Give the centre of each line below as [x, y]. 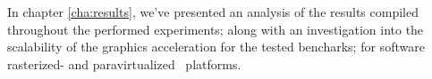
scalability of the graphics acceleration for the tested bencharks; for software [216, 47]
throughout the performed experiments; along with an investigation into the [216, 29]
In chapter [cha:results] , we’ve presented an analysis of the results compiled [213, 12]
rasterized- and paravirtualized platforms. [124, 63]
